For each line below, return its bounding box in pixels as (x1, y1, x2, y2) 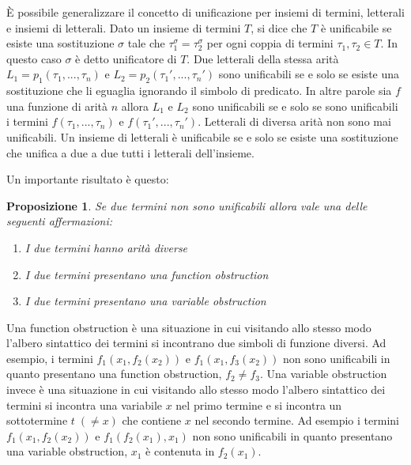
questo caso (6, 50, 62, 66)
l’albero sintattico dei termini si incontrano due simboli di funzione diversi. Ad (6, 335, 386, 351)
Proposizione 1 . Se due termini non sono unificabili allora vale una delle (6, 197, 368, 214)
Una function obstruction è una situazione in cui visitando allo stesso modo (6, 319, 371, 335)
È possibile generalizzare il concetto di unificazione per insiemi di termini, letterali (6, 4, 405, 20)
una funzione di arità (6, 97, 108, 114)
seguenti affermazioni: (6, 213, 113, 229)
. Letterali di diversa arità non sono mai (198, 113, 391, 130)
